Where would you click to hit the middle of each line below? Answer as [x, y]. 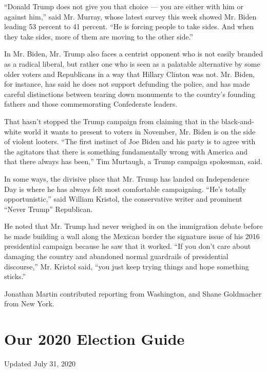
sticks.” [15, 276]
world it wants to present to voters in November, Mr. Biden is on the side [140, 131]
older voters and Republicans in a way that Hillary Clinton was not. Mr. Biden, [130, 74]
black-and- [237, 121]
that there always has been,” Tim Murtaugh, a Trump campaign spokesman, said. [133, 161]
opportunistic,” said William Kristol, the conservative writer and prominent [123, 199]
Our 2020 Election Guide [94, 339]
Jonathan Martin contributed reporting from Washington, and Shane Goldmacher [133, 293]
